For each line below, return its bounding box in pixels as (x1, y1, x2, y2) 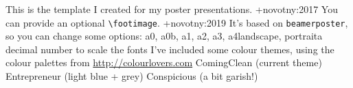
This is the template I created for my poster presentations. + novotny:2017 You (5, 2, 338, 16)
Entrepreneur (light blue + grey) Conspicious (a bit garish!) (5, 69, 258, 83)
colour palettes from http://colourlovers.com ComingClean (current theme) (5, 55, 322, 70)
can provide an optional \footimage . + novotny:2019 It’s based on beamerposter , (5, 15, 348, 29)
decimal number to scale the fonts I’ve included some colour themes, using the (5, 42, 334, 56)
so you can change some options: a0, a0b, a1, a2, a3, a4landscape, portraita (5, 29, 323, 43)
